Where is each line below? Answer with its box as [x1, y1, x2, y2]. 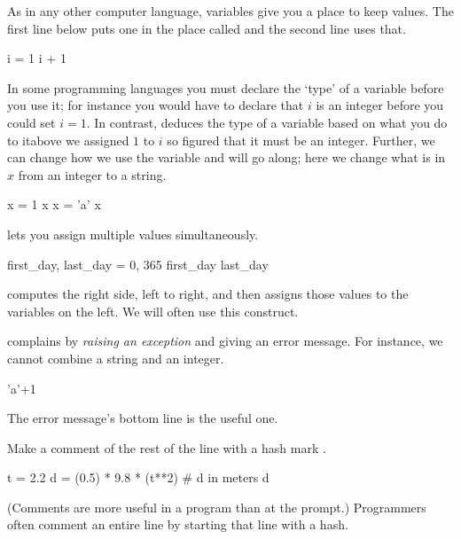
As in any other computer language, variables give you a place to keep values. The [7, 2, 454, 20]
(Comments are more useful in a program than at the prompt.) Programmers [7, 497, 426, 516]
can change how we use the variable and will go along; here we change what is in [7, 148, 446, 167]
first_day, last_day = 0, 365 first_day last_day [7, 254, 269, 273]
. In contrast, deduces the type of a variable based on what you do [86, 113, 448, 131]
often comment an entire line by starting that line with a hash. [7, 515, 348, 534]
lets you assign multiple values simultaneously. [7, 224, 259, 243]
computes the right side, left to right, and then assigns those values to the [7, 285, 409, 303]
